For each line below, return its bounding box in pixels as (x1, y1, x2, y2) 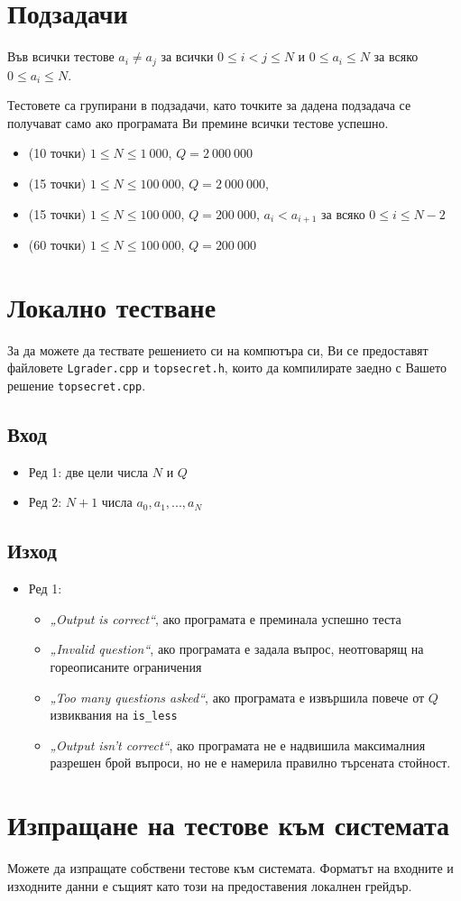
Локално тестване (7, 288, 217, 325)
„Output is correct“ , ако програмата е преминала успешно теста (50, 609, 401, 628)
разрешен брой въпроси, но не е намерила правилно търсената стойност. (50, 753, 451, 772)
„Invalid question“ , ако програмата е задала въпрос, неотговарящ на (50, 639, 424, 658)
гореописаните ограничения (50, 657, 202, 676)
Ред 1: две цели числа (28, 462, 149, 481)
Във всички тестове (7, 47, 115, 66)
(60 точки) (28, 235, 87, 253)
